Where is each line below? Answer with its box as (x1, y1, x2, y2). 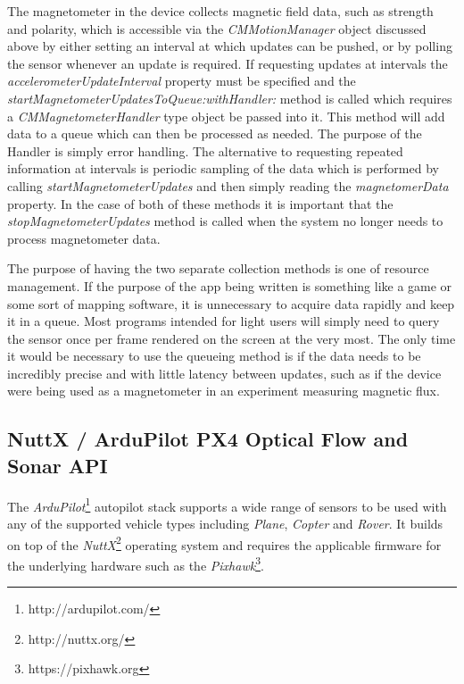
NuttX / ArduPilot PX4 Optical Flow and (7, 425, 409, 453)
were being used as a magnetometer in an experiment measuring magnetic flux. (7, 381, 440, 400)
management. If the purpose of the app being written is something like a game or (7, 276, 452, 295)
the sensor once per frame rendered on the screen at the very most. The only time (7, 329, 456, 347)
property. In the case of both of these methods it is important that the (7, 194, 394, 213)
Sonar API (7, 451, 108, 479)
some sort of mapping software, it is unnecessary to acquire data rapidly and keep (7, 294, 455, 313)
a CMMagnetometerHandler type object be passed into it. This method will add (7, 106, 445, 125)
